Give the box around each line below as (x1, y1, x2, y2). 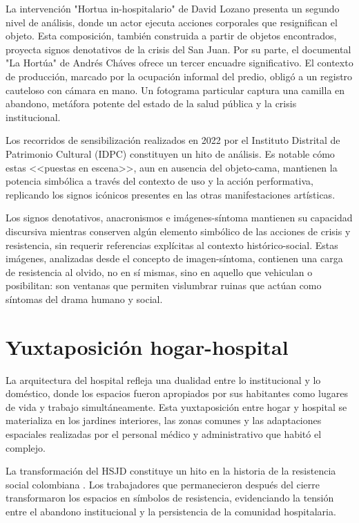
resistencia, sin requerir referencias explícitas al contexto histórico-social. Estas (6, 237, 338, 252)
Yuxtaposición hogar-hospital (6, 332, 289, 360)
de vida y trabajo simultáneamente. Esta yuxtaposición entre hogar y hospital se (6, 399, 347, 414)
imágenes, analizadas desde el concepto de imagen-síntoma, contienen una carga (6, 251, 343, 266)
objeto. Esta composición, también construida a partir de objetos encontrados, (6, 28, 337, 43)
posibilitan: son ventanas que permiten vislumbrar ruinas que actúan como (6, 278, 322, 293)
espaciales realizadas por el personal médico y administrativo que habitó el (6, 426, 322, 441)
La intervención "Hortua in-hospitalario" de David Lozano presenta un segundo (6, 1, 340, 15)
